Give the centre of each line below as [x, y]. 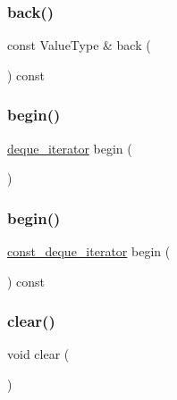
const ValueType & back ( [79, 45]
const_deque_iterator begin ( [89, 251]
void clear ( [38, 354]
